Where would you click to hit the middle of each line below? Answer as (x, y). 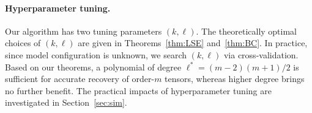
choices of (23, 43)
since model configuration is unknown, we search (96, 54)
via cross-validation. (261, 54)
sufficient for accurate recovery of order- (80, 79)
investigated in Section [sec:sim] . (66, 102)
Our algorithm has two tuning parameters (84, 31)
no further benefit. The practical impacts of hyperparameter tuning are (138, 90)
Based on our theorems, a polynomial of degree (93, 67)
